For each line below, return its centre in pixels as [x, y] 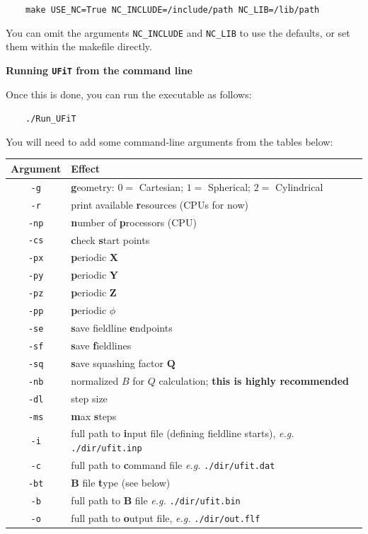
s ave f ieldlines [101, 345]
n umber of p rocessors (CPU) [134, 222]
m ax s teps [94, 416]
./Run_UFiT [51, 119]
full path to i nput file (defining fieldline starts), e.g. [183, 433]
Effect [86, 168]
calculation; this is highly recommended [254, 380]
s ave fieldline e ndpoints [122, 328]
